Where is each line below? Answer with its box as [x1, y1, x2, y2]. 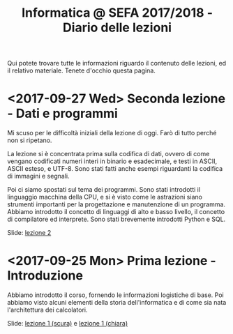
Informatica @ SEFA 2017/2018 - [21, 5, 213, 21]
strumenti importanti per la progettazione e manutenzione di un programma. [7, 200, 225, 208]
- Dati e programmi [7, 106, 119, 121]
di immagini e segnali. [7, 172, 70, 181]
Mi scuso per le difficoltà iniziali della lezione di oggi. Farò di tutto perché [7, 129, 218, 137]
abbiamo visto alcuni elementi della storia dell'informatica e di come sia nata [7, 298, 227, 307]
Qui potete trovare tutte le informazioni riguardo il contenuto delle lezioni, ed [7, 59, 227, 68]
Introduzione [7, 268, 84, 284]
